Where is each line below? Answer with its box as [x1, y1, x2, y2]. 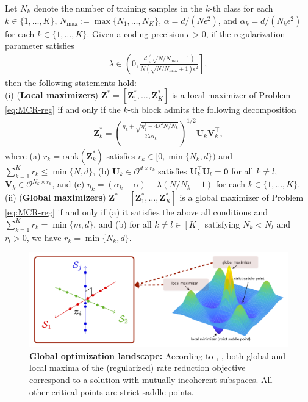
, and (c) [52, 178, 85, 190]
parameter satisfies [5, 39, 74, 52]
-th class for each [209, 2, 273, 14]
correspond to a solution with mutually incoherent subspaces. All [29, 373, 273, 386]
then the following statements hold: [5, 76, 137, 88]
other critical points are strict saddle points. [29, 385, 194, 398]
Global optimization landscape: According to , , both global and [29, 349, 286, 362]
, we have [26, 231, 62, 243]
